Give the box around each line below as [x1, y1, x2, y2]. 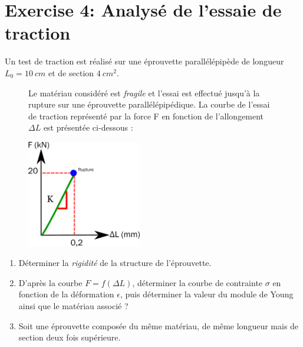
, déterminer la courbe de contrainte [132, 276, 263, 288]
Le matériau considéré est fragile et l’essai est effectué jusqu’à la [28, 86, 260, 99]
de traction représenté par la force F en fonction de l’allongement [28, 109, 264, 122]
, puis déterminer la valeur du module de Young [120, 288, 294, 300]
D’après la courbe [18, 276, 83, 288]
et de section [48, 66, 94, 79]
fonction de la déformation [18, 288, 114, 300]
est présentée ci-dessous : [43, 121, 133, 134]
